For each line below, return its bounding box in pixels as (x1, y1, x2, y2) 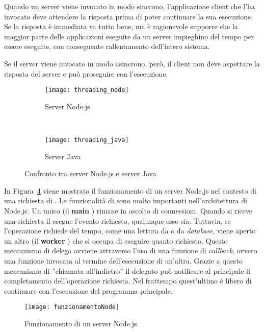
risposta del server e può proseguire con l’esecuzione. (4, 68, 168, 79)
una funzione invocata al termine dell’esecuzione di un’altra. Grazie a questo (4, 255, 243, 266)
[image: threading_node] (45, 86, 129, 94)
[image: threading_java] (45, 136, 129, 144)
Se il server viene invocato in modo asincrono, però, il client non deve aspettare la (4, 58, 260, 68)
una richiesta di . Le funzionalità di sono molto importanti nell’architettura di (4, 195, 247, 206)
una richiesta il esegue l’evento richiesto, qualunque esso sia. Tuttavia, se (4, 215, 231, 226)
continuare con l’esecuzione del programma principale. (4, 285, 173, 296)
